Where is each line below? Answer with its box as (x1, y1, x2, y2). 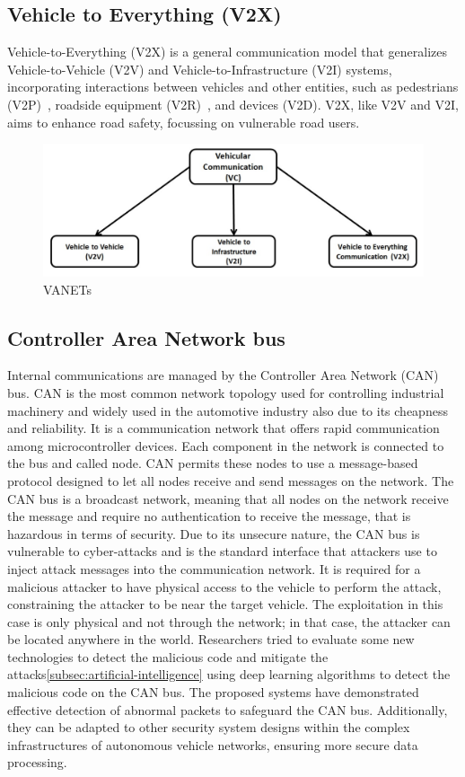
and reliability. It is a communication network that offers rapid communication (7, 419, 440, 437)
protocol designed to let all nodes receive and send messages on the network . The (7, 471, 454, 490)
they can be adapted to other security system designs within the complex (7, 718, 410, 737)
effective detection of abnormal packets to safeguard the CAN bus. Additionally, (7, 700, 448, 719)
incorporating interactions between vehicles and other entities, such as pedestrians (7, 77, 459, 96)
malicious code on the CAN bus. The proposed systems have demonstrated (7, 683, 419, 702)
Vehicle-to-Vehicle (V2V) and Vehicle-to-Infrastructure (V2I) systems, (7, 59, 392, 78)
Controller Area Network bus (7, 323, 285, 351)
